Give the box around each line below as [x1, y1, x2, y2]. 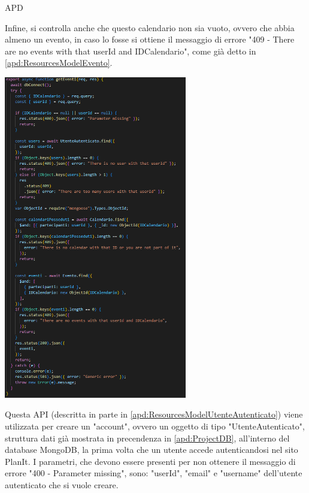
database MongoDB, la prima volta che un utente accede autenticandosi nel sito [5, 443, 298, 456]
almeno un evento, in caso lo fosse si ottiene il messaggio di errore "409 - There [5, 33, 295, 46]
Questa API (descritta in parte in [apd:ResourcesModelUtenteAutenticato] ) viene [5, 408, 303, 421]
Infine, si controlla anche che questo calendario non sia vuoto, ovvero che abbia [5, 21, 295, 34]
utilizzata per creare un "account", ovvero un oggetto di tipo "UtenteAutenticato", [5, 419, 305, 432]
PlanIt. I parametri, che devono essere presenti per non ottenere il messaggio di [5, 455, 296, 467]
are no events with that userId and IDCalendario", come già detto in [5, 44, 256, 57]
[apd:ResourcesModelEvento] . [5, 56, 113, 69]
